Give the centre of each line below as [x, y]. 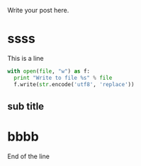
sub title [26, 106]
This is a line [26, 58]
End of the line [28, 156]
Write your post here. [38, 10]
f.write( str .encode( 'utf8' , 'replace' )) [74, 84]
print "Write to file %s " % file [63, 78]
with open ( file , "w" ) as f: [49, 71]
